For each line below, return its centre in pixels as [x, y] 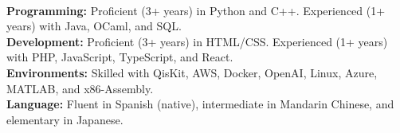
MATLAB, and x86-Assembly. [80, 88]
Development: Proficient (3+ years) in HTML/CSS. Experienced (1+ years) [197, 41]
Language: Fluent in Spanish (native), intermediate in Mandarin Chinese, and [200, 104]
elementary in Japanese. [65, 119]
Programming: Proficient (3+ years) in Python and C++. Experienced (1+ [196, 10]
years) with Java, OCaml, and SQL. [94, 26]
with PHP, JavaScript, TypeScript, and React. [120, 57]
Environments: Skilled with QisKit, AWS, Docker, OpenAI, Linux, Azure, [192, 72]
